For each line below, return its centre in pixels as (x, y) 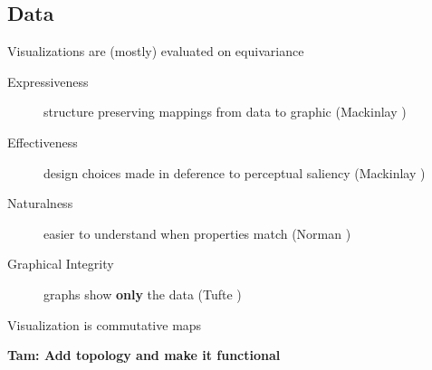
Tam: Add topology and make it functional (144, 355)
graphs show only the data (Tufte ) (143, 294)
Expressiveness (48, 81)
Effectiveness (43, 142)
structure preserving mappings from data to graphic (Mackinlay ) (225, 112)
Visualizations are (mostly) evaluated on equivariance (156, 51)
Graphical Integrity (61, 264)
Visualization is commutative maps (105, 324)
